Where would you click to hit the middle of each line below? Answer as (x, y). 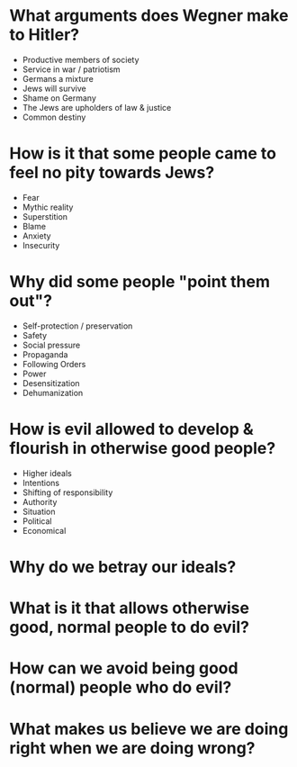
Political (37, 521)
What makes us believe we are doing (149, 729)
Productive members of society (81, 59)
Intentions (41, 483)
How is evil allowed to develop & (131, 429)
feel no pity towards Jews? (112, 173)
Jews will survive (54, 88)
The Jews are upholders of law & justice (97, 107)
